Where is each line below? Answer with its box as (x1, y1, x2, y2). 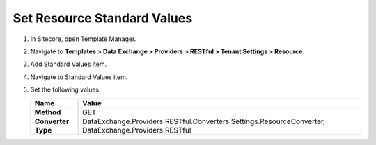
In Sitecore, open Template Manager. (30, 35, 136, 43)
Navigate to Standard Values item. (30, 73, 128, 81)
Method (34, 108, 61, 117)
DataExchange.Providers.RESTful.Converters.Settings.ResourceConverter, (82, 117, 326, 126)
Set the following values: (30, 85, 101, 94)
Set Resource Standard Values (13, 10, 193, 26)
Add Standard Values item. (30, 60, 107, 69)
